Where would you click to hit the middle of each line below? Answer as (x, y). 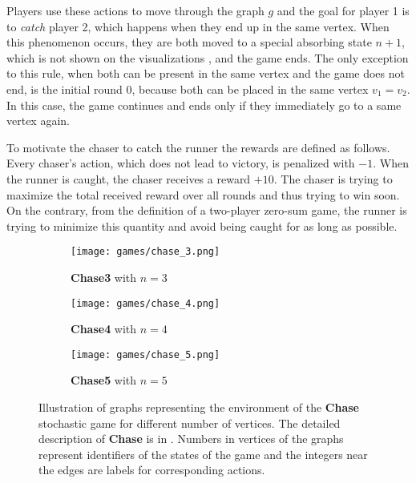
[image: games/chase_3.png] (145, 252)
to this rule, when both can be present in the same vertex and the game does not (206, 73)
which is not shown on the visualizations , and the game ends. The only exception (208, 57)
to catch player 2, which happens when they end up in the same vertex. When (198, 26)
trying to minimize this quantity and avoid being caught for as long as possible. (202, 225)
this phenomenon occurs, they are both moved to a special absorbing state (189, 42)
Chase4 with (104, 329)
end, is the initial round (65, 89)
